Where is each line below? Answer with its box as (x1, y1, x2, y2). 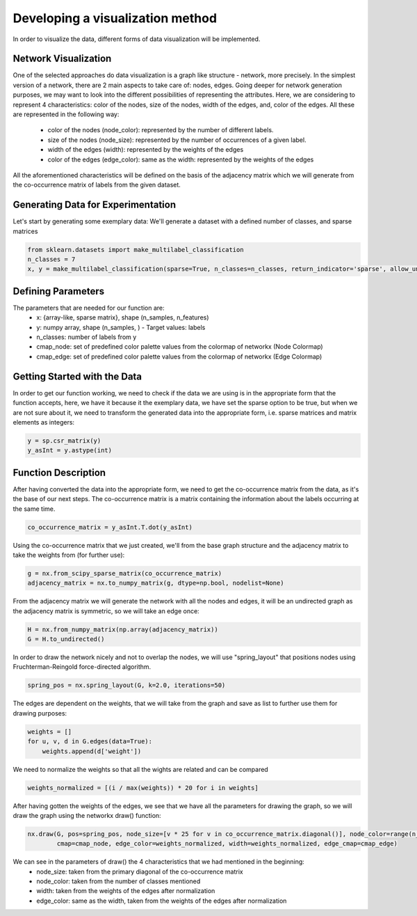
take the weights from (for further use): (13, 551, 125, 559)
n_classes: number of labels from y (36, 333, 137, 341)
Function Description (13, 466, 106, 478)
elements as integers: (13, 418, 75, 426)
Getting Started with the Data (13, 370, 142, 382)
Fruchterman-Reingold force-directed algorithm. (13, 663, 152, 671)
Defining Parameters (13, 285, 104, 297)
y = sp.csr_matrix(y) (27, 436, 101, 445)
